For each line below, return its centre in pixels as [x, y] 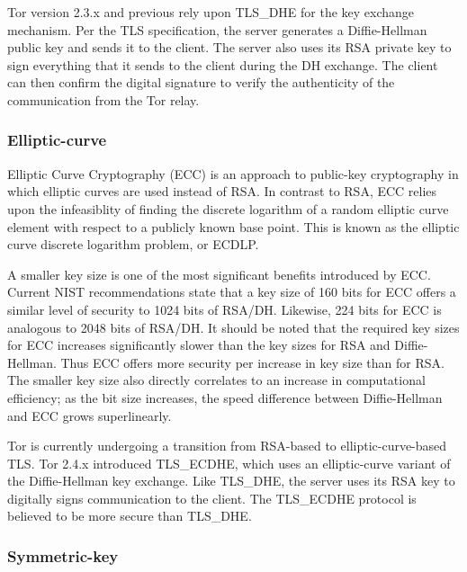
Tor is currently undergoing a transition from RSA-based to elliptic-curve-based [227, 446]
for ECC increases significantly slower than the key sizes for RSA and [199, 345]
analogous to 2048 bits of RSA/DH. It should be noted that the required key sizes [233, 327]
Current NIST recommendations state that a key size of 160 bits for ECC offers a [232, 292]
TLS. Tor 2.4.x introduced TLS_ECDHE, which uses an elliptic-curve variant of [229, 463]
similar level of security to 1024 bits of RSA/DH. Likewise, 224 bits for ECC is [225, 309]
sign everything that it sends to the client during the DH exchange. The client [223, 64]
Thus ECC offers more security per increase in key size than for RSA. [252, 362]
